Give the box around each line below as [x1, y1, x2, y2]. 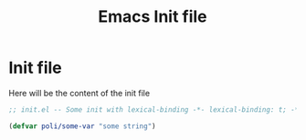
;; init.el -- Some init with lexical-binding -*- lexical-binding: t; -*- [8, 105, 303, 115]
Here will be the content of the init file [8, 87, 151, 98]
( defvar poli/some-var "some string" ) [8, 121, 156, 131]
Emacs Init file [98, 6, 207, 27]
